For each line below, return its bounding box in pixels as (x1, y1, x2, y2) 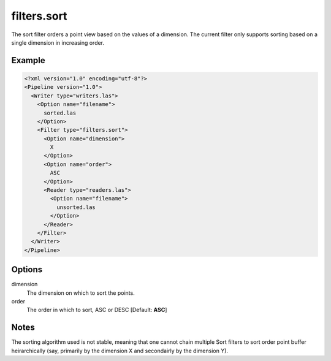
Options (11, 264, 43, 275)
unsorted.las (56, 203, 96, 211)
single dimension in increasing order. (11, 39, 104, 46)
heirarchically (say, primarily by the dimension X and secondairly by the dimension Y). (11, 347, 229, 354)
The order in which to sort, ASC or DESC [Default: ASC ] (26, 306, 167, 314)
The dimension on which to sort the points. (26, 289, 135, 297)
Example (11, 55, 45, 66)
